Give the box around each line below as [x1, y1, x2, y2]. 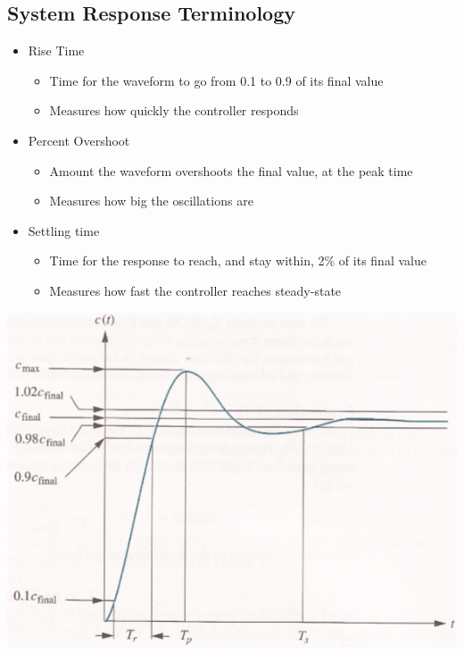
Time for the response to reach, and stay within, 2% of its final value [49, 251, 427, 270]
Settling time [28, 221, 100, 239]
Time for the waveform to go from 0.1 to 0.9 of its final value [49, 71, 384, 89]
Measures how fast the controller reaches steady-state [49, 281, 342, 299]
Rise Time [28, 41, 85, 60]
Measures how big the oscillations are [49, 191, 253, 210]
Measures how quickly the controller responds [49, 101, 299, 120]
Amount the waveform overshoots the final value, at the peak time [49, 161, 413, 180]
